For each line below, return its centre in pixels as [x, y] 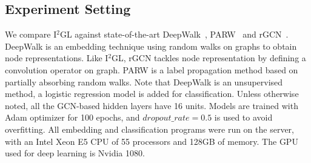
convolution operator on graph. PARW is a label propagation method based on [152, 69]
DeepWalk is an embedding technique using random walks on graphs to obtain [151, 46]
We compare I [31, 34]
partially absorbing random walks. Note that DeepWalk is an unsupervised [144, 81]
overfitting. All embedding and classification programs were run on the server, [149, 129]
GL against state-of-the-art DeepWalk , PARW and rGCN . [174, 34]
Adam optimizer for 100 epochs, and [72, 117]
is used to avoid [243, 117]
